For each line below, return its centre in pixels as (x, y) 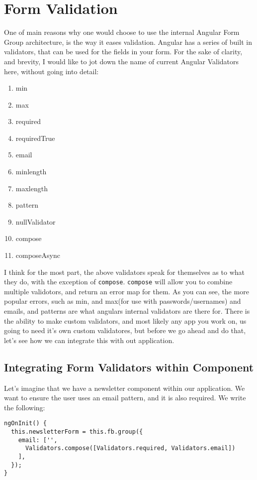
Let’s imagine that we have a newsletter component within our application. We (125, 388)
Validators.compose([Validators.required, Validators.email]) (130, 448)
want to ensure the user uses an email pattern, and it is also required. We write (125, 398)
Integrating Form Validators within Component (129, 367)
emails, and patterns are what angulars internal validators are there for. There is (127, 311)
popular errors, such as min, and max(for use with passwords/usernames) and (123, 301)
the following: (25, 407)
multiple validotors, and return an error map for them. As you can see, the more (127, 291)
